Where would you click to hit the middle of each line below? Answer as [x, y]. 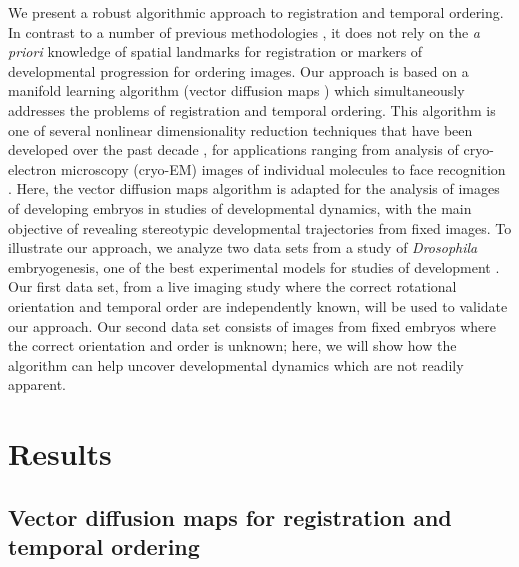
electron [32, 168]
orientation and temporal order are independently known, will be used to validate [258, 305]
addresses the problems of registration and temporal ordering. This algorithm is [252, 109]
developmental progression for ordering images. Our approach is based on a [238, 70]
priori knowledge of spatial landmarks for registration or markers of [215, 51]
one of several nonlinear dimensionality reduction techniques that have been [240, 129]
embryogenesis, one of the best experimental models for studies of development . [254, 266]
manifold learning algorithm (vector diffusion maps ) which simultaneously [236, 90]
